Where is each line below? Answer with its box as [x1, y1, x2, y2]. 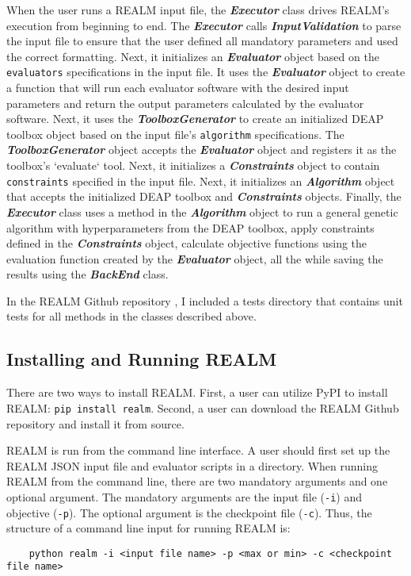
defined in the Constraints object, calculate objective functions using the [6, 235, 367, 252]
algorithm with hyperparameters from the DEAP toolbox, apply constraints [6, 219, 375, 236]
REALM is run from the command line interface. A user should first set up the [6, 442, 390, 459]
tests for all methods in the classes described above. [6, 308, 257, 324]
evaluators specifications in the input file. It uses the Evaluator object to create [6, 63, 405, 80]
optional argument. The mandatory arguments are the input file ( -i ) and [6, 488, 362, 505]
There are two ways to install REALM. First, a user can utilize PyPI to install [6, 384, 388, 401]
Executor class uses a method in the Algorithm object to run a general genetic [6, 203, 398, 220]
